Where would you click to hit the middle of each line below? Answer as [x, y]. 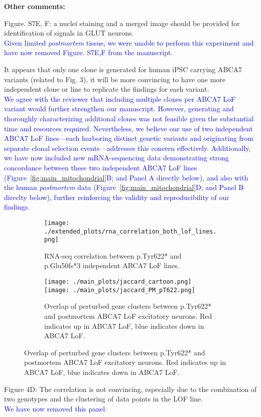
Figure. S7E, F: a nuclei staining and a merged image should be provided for [122, 23]
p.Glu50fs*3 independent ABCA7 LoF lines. [112, 265]
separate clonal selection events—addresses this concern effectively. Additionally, [127, 148]
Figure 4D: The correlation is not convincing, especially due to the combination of [130, 389]
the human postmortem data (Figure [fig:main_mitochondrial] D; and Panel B [124, 187]
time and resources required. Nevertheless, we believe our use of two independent [128, 128]
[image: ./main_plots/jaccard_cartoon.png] [118, 282]
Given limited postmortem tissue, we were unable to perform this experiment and [129, 42]
